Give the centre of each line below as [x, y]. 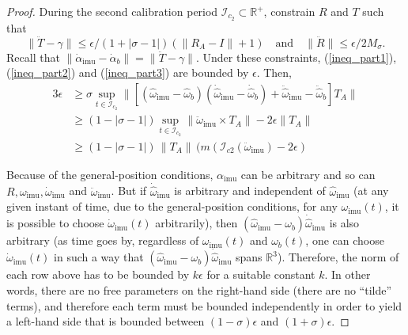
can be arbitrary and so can [308, 174]
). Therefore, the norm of [338, 257]
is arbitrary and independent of [250, 190]
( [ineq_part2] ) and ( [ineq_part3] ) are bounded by [128, 72]
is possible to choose [55, 223]
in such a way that [99, 257]
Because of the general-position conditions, [110, 174]
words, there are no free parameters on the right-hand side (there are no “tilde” [199, 289]
